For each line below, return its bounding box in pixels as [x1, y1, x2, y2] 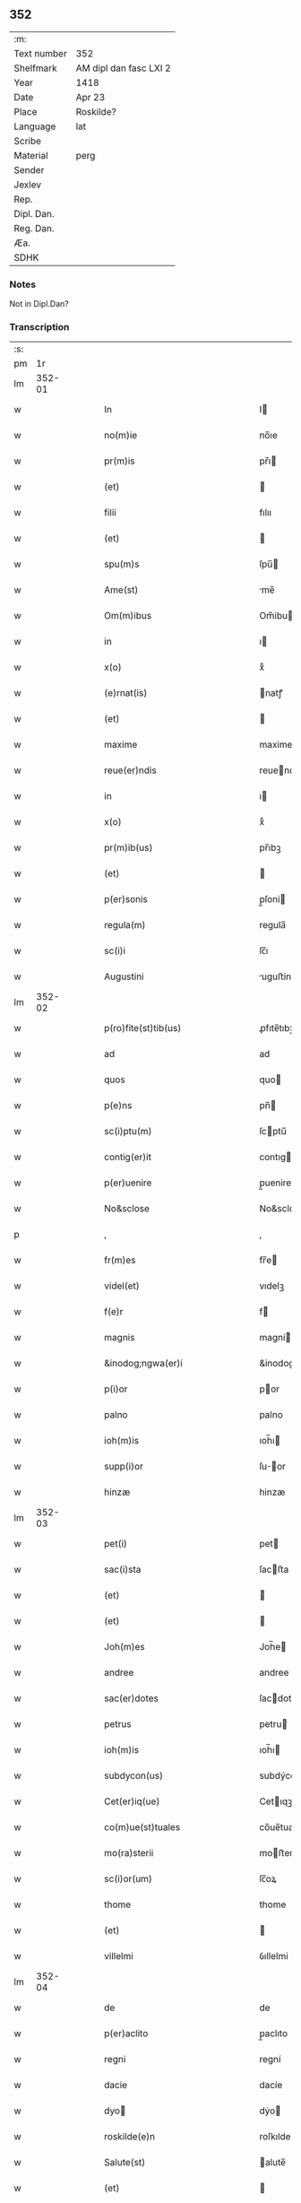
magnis [104, 1331, 135, 1344]
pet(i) [104, 1538, 128, 1550]
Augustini [104, 970, 144, 983]
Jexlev [13, 178, 42, 191]
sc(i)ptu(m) [104, 1125, 152, 1138]
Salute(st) [104, 2156, 146, 2169]
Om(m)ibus [104, 610, 152, 622]
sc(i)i [104, 945, 126, 958]
